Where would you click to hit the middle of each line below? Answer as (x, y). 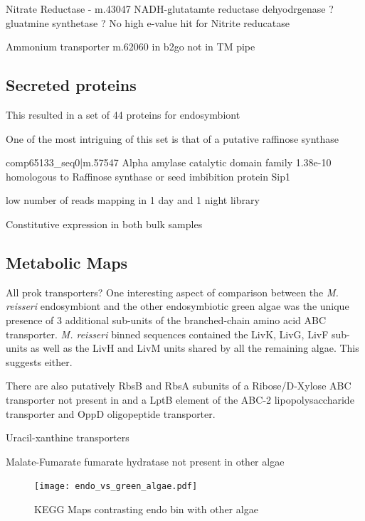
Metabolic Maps (67, 262)
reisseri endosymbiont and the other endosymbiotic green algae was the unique (178, 306)
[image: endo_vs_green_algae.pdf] (116, 487)
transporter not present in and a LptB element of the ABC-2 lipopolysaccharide (180, 399)
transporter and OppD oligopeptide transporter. (111, 413)
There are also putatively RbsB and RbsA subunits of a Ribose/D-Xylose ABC (179, 386)
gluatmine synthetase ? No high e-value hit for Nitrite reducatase (148, 22)
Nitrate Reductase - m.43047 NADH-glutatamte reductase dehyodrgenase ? (170, 9)
